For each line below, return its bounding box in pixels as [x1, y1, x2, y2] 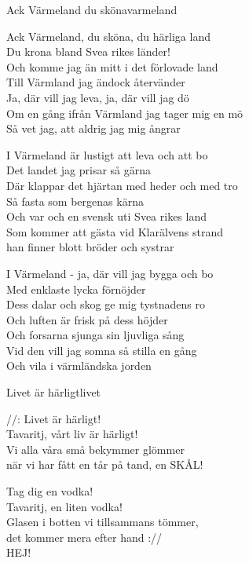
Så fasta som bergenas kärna [6, 192, 144, 209]
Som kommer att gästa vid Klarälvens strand [6, 223, 224, 239]
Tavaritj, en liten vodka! [6, 498, 123, 514]
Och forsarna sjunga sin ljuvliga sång [6, 327, 185, 343]
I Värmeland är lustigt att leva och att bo [6, 146, 208, 163]
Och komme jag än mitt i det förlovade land [6, 58, 218, 75]
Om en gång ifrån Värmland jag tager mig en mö [6, 104, 244, 121]
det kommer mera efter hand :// [6, 528, 163, 545]
